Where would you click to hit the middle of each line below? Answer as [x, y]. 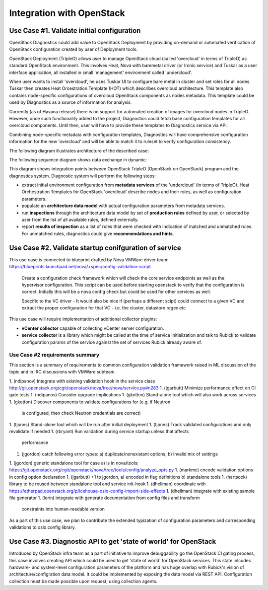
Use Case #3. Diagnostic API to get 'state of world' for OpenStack [113, 542]
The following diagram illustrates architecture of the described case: [79, 150]
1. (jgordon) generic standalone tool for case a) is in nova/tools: [74, 463]
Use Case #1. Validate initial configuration [75, 31]
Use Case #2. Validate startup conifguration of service [95, 248]
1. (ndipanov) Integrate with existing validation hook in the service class [82, 381]
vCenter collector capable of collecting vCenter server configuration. [93, 328]
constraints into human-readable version [63, 509]
